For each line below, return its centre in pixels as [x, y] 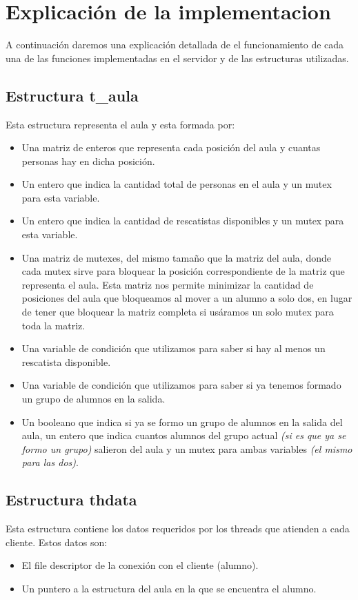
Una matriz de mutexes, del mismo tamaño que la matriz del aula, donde [176, 257]
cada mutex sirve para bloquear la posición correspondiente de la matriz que [183, 271]
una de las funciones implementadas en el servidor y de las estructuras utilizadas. [177, 58]
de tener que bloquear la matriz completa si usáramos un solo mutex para [178, 312]
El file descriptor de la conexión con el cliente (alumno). [140, 565]
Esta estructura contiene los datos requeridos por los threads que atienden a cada [178, 529]
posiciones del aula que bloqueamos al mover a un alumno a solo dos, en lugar [187, 298]
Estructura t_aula [72, 95]
